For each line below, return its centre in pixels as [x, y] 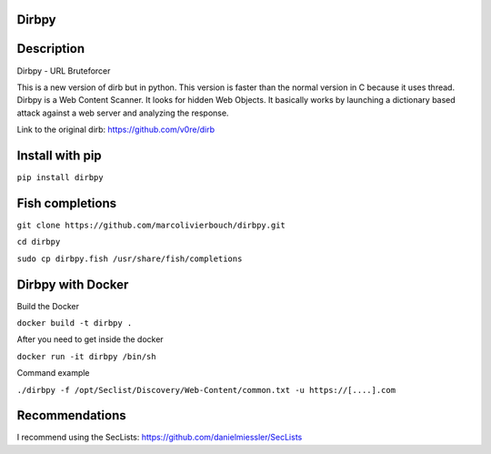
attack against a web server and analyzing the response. [123, 113]
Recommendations [71, 415]
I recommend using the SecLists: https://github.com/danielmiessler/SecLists [160, 438]
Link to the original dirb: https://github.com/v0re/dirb [116, 130]
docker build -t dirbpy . [75, 323]
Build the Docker [48, 306]
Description [51, 49]
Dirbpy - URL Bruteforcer [64, 71]
